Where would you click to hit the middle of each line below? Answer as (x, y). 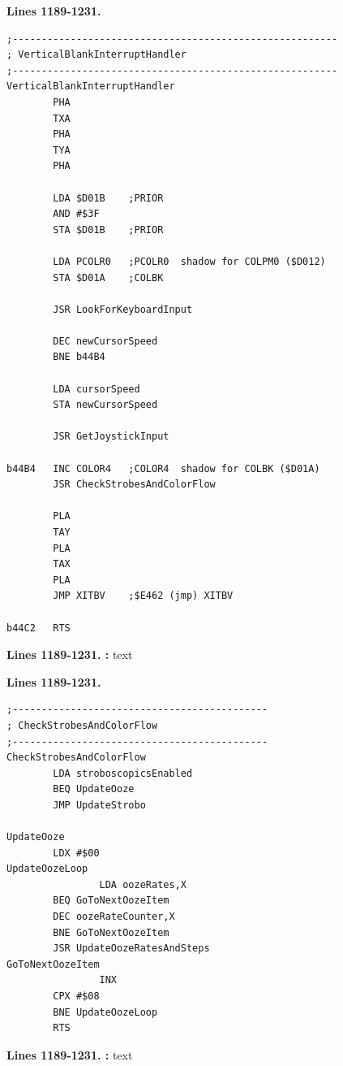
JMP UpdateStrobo (99, 805)
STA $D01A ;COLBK (108, 277)
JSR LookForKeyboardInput (123, 309)
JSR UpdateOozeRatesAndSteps (131, 949)
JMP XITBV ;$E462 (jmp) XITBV (143, 596)
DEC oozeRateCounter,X (114, 917)
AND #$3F (76, 214)
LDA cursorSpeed (96, 389)
